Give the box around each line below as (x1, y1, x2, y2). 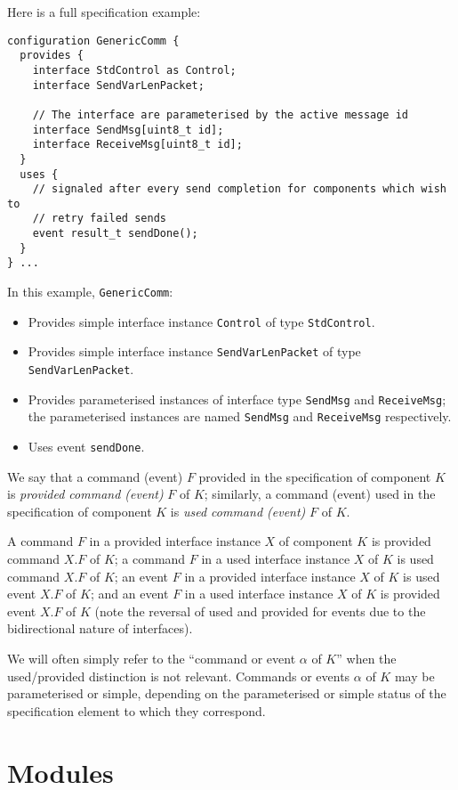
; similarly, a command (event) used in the (204, 485, 436, 503)
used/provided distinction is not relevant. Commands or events (7, 666, 350, 685)
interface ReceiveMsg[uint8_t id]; (32, 138, 243, 151)
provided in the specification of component (198, 467, 431, 485)
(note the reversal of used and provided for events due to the (94, 601, 426, 620)
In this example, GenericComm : (7, 282, 173, 301)
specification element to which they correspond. (7, 701, 266, 720)
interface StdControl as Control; (32, 63, 237, 77)
